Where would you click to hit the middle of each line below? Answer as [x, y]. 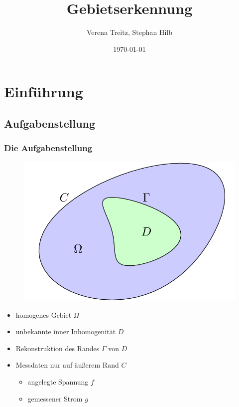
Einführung [44, 92]
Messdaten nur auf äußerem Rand [67, 365]
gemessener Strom [55, 398]
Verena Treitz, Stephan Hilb [129, 32]
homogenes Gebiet [44, 314]
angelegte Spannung [58, 382]
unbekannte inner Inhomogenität [66, 331]
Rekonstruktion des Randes [58, 348]
